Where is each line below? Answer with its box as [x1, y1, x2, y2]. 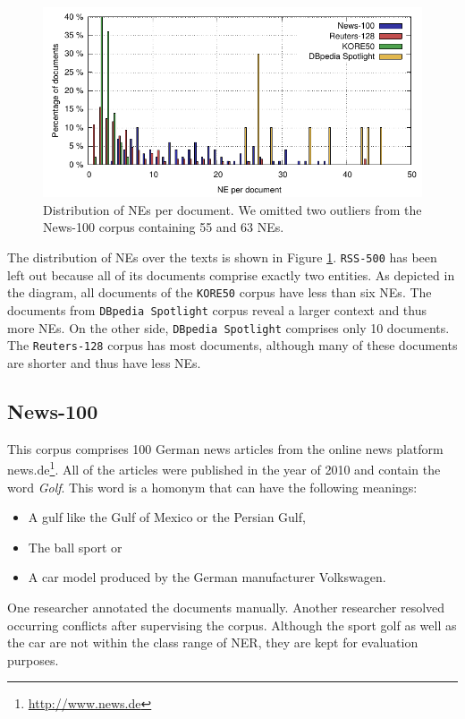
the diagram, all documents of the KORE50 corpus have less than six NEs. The [7, 283, 432, 302]
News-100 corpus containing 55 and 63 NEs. [43, 218, 284, 236]
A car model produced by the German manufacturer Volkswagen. [28, 568, 386, 586]
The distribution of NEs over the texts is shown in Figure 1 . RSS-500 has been [7, 248, 437, 267]
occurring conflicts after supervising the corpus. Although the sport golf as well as [7, 615, 457, 634]
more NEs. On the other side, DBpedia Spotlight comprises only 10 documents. [7, 318, 450, 337]
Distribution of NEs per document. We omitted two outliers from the [43, 200, 422, 218]
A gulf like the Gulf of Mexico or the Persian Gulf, [28, 508, 306, 526]
